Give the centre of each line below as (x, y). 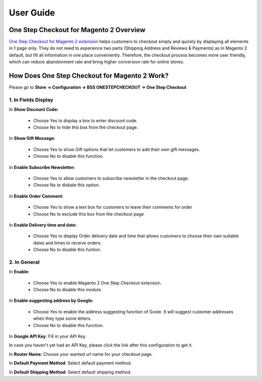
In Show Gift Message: (32, 138)
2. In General (24, 262)
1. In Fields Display (31, 99)
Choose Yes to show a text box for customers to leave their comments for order (113, 207)
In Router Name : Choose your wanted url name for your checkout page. (81, 354)
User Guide (32, 13)
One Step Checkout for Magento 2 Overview (77, 30)
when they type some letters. (62, 318)
